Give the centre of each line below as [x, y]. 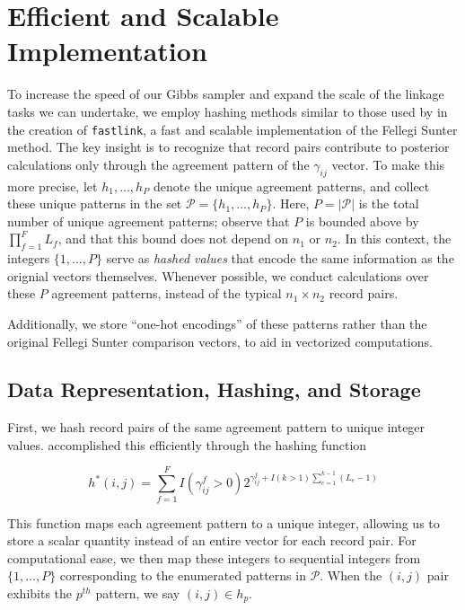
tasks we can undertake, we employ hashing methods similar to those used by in [228, 111]
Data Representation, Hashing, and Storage [214, 389]
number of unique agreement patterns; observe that [149, 221]
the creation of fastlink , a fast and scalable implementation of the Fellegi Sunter [232, 129]
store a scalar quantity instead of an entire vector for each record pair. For [212, 540]
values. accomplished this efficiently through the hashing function [187, 444]
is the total [389, 203]
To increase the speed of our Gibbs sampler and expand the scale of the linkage [226, 94]
